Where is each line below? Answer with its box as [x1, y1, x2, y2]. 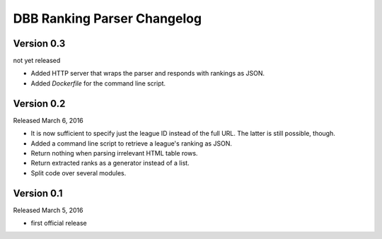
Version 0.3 [13, 37, 66, 49]
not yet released [13, 57, 61, 65]
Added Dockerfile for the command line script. [30, 78, 166, 88]
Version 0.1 [13, 187, 63, 199]
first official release [30, 219, 88, 227]
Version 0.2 [13, 98, 66, 110]
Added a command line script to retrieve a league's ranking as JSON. [30, 139, 233, 148]
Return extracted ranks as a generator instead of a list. [30, 159, 190, 168]
